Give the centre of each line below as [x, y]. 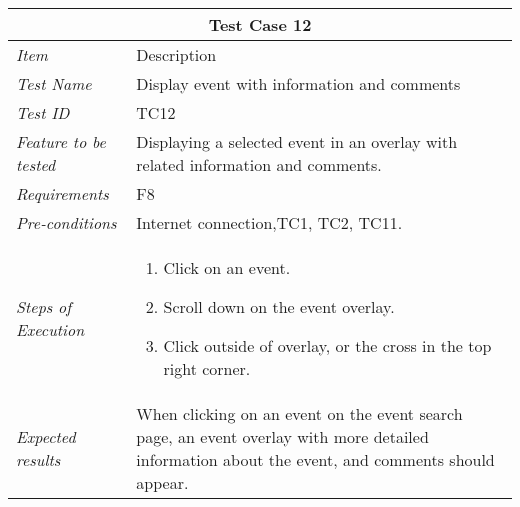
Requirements [62, 193]
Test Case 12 [260, 24]
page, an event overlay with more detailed [282, 436]
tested [36, 164]
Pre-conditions [66, 222]
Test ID [43, 112]
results [38, 459]
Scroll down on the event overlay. [279, 306]
